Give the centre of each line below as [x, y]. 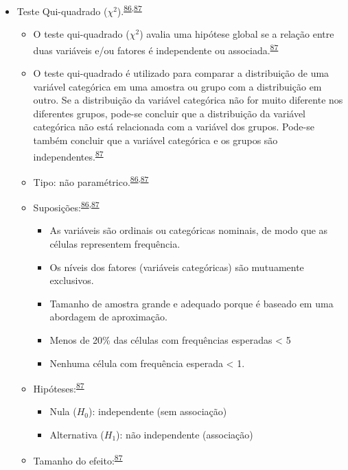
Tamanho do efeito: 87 [78, 459]
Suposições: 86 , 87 [66, 206]
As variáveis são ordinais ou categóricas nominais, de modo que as [189, 230]
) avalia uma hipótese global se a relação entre [237, 34]
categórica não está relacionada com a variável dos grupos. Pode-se [174, 127]
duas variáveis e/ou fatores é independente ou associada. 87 [156, 49]
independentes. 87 [68, 155]
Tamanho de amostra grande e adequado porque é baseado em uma [192, 303]
